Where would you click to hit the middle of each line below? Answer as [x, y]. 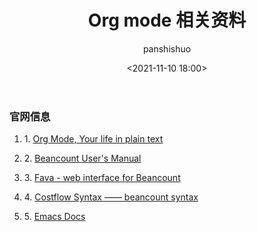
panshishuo [167, 48]
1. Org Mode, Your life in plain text [93, 139]
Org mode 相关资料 [167, 20]
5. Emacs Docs [54, 217]
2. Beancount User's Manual [82, 158]
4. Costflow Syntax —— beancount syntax [111, 197]
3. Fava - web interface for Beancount [102, 178]
